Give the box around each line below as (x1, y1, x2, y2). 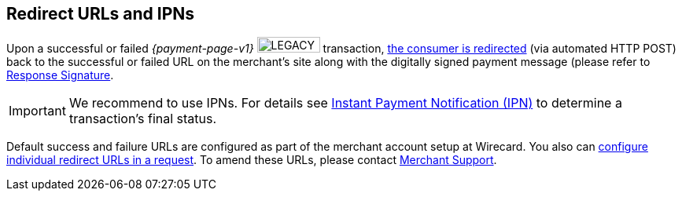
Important (9, 103, 66, 119)
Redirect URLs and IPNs (6, 4, 195, 24)
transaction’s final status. (68, 111, 217, 127)
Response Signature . (6, 68, 114, 82)
